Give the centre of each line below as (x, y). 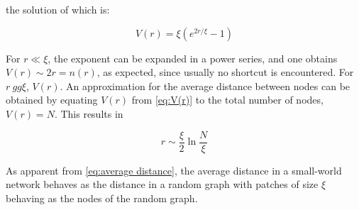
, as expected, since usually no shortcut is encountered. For (225, 72)
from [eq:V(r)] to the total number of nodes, (227, 100)
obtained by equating (52, 100)
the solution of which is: (58, 9)
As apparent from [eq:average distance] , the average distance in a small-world (174, 170)
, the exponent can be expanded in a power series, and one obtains (193, 58)
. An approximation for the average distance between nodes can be (205, 85)
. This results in (89, 113)
